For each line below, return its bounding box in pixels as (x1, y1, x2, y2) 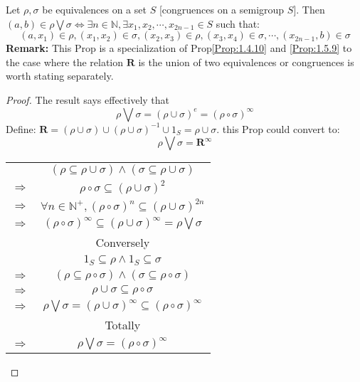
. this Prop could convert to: (216, 121, 340, 136)
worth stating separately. (6, 68, 114, 83)
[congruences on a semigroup (159, 2, 285, 16)
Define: (6, 121, 36, 136)
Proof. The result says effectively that (6, 92, 170, 107)
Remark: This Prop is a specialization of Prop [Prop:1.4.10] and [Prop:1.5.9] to (6, 41, 352, 55)
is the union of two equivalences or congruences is (138, 54, 354, 69)
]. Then (293, 2, 325, 16)
